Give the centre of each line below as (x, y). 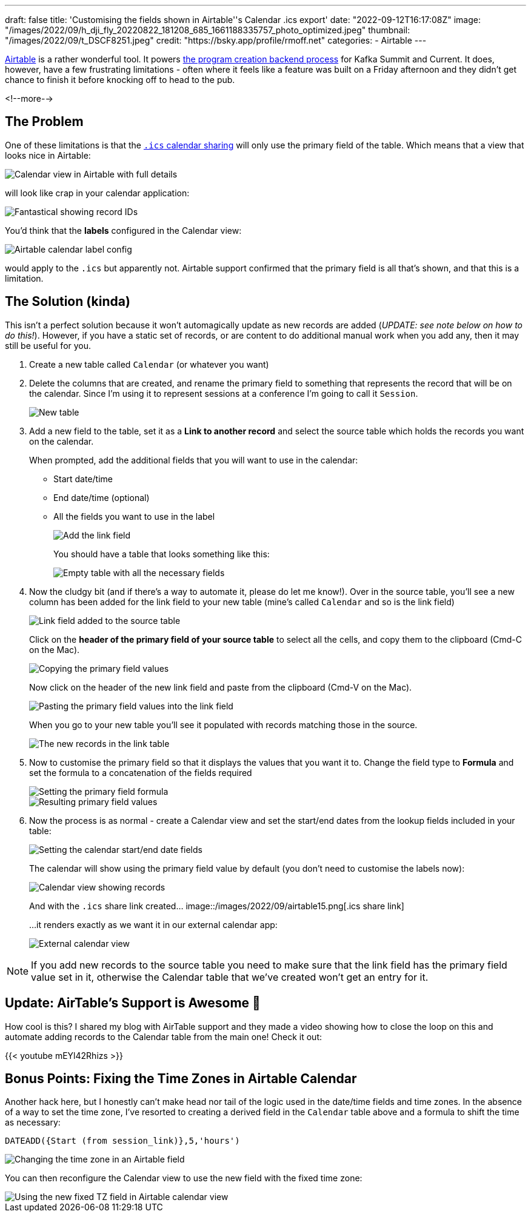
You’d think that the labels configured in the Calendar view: (123, 230)
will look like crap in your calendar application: (97, 193)
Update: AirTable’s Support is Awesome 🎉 (133, 1003)
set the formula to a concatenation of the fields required (141, 772)
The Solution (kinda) (68, 302)
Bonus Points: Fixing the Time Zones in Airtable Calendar (181, 1078)
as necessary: (33, 1122)
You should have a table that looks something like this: (162, 554)
